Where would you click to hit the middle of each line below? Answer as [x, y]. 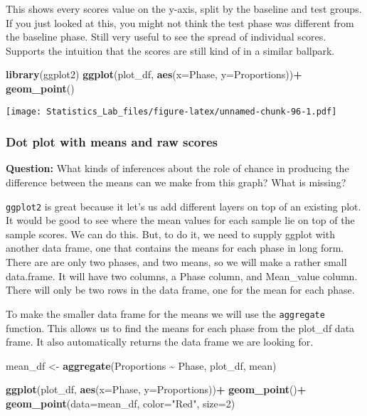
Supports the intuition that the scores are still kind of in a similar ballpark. [170, 50]
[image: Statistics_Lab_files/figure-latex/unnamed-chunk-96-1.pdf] [171, 111]
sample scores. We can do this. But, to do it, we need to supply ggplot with [170, 234]
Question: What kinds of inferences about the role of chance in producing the [177, 168]
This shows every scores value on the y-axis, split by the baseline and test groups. [184, 9]
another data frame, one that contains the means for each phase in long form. [175, 248]
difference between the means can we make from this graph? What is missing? [176, 182]
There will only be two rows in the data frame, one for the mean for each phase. [180, 290]
